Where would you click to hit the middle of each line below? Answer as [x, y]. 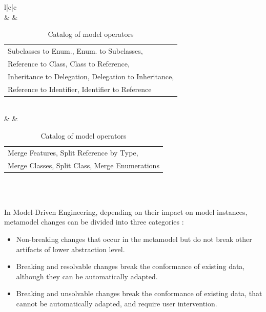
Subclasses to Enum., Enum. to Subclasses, [75, 51]
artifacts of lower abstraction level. [70, 249]
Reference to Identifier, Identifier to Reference [80, 89]
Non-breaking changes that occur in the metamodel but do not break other [134, 239]
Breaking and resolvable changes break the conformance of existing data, [130, 266]
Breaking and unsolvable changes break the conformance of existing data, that [139, 293]
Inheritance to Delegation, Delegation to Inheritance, [91, 76]
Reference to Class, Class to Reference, [69, 63]
